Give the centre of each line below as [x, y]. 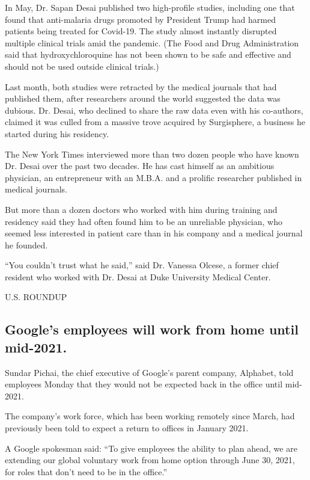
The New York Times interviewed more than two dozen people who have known [152, 154]
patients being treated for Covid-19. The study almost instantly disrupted [141, 31]
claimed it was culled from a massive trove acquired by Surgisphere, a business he [155, 122]
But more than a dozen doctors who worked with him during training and [141, 209]
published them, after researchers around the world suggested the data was [143, 98]
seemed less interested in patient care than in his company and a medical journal [154, 233]
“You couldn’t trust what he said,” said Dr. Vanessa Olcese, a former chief [142, 265]
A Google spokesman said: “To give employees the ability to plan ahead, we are [151, 448]
